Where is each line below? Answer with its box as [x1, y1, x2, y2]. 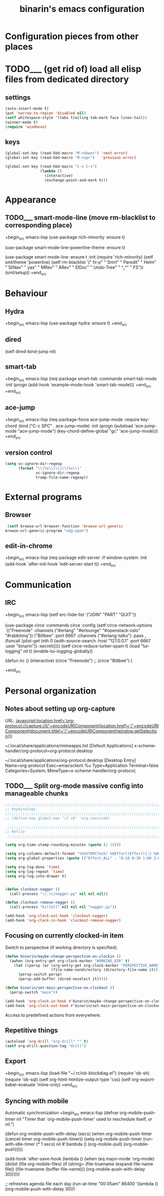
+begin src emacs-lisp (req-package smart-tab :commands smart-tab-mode [5, 376, 157, 382]
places [5, 41, 33, 52]
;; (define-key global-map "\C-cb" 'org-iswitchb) [5, 816, 110, 820]
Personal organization [5, 685, 97, 696]
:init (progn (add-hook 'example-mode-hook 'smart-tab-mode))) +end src [5, 382, 151, 389]
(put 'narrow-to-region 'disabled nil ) [5, 111, 86, 116]
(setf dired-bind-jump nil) [5, 348, 56, 354]
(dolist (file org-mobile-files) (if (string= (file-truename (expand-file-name [5, 1161, 153, 1167]
